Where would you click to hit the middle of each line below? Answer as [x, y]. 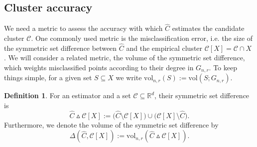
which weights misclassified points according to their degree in [99, 68]
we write [129, 77]
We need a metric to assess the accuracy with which [83, 28]
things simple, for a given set [48, 77]
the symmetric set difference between [61, 48]
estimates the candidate [208, 28]
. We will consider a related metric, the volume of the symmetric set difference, [125, 58]
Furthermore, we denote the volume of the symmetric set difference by [111, 124]
